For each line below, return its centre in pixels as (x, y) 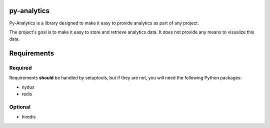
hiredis (29, 117)
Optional (20, 107)
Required (20, 68)
